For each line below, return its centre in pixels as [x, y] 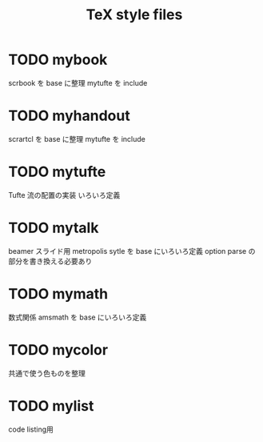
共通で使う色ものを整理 [47, 373]
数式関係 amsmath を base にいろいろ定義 [78, 317]
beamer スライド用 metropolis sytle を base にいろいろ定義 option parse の [132, 251]
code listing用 [31, 429]
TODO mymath [58, 293]
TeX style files [134, 15]
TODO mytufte [57, 172]
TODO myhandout [69, 116]
